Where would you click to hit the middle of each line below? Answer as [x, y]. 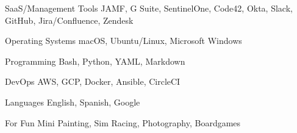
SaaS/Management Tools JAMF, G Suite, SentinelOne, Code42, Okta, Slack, [149, 8]
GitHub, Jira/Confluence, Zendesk [69, 20]
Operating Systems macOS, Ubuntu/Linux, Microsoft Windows [123, 41]
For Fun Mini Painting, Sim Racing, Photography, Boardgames [123, 122]
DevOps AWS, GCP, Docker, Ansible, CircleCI [93, 81]
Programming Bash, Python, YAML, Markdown [95, 61]
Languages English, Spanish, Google [73, 102]
